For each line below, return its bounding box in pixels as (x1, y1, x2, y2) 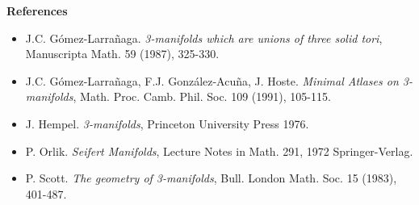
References (6, 2, 68, 19)
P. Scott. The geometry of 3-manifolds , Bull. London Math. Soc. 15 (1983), (25, 169, 397, 186)
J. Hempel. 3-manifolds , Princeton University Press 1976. (25, 115, 309, 132)
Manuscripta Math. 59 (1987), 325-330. (25, 45, 220, 62)
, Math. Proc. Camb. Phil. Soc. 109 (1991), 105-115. (73, 88, 331, 105)
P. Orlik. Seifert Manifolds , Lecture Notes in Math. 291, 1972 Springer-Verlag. (25, 142, 413, 159)
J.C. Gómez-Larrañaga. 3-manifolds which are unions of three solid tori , (25, 29, 383, 46)
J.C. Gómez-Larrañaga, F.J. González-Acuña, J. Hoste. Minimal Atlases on (25, 72, 399, 89)
